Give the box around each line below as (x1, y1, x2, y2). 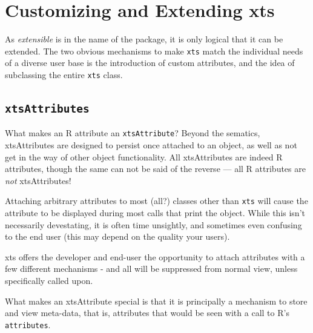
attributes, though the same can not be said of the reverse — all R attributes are (5, 162, 306, 175)
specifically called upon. (5, 274, 93, 287)
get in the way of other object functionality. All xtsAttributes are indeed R (5, 150, 283, 163)
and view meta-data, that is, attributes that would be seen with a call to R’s (5, 306, 289, 319)
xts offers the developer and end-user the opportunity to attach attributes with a (5, 250, 305, 263)
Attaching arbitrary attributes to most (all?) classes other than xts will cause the (5, 194, 308, 207)
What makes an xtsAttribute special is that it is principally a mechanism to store (5, 294, 308, 307)
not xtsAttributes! (5, 174, 71, 186)
